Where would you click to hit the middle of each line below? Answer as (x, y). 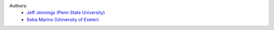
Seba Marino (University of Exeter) (63, 19)
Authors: (18, 6)
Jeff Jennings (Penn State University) (66, 13)
